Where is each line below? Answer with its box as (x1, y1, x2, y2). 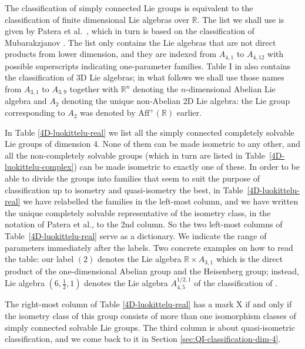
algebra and (5, 95, 47, 107)
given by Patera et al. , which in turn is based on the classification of (5, 25, 254, 37)
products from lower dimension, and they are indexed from (5, 48, 217, 60)
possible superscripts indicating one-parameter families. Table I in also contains (5, 59, 291, 72)
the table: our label (5, 253, 74, 265)
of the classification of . (194, 277, 278, 289)
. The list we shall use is (197, 13, 284, 25)
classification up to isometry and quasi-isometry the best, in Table (5, 183, 243, 196)
